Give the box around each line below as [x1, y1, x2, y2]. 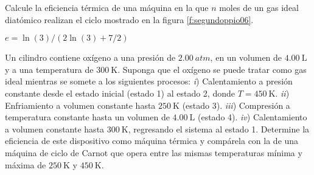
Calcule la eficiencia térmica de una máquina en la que [5, 1, 209, 13]
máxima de [5, 158, 46, 171]
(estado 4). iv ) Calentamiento [197, 111, 307, 123]
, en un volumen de [210, 51, 282, 64]
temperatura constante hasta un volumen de [5, 111, 170, 123]
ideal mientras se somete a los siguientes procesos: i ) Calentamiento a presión [5, 75, 293, 87]
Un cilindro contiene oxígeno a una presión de [5, 51, 176, 64]
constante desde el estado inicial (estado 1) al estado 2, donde [5, 86, 235, 99]
